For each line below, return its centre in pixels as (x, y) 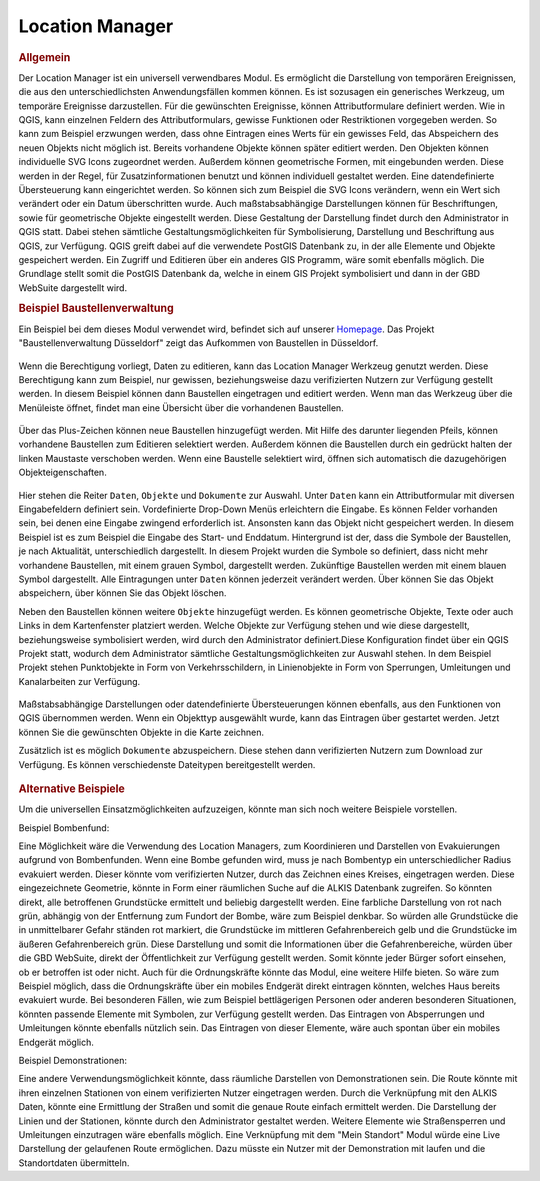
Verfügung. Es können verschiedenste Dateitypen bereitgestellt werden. (167, 764)
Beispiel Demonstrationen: (72, 1060)
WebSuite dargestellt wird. (73, 287)
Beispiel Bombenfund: (64, 827)
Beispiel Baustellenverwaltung (96, 308)
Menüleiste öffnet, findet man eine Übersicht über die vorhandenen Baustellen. (181, 407)
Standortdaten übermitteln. (74, 1162)
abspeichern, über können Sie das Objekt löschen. (122, 593)
